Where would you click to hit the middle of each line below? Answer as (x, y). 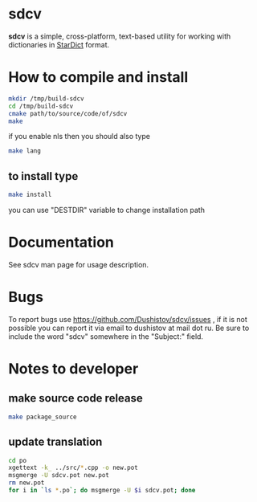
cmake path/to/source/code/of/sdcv (68, 113)
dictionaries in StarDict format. (59, 44)
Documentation (61, 243)
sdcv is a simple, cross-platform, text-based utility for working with (120, 36)
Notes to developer (73, 369)
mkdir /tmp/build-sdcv (46, 98)
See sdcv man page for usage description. (79, 264)
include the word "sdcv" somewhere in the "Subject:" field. (106, 336)
